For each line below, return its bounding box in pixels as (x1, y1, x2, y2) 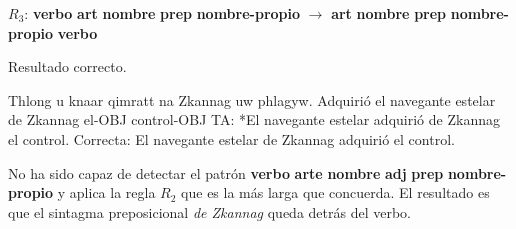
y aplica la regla (57, 182, 156, 203)
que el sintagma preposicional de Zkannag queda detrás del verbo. (8, 201, 411, 222)
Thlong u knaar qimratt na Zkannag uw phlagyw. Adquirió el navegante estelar (8, 89, 496, 110)
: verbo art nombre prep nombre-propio (24, 3, 301, 23)
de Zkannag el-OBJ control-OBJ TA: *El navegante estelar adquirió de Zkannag (8, 109, 500, 130)
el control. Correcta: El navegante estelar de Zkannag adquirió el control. (8, 128, 455, 149)
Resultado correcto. (8, 56, 127, 77)
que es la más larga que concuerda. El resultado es (181, 182, 490, 203)
